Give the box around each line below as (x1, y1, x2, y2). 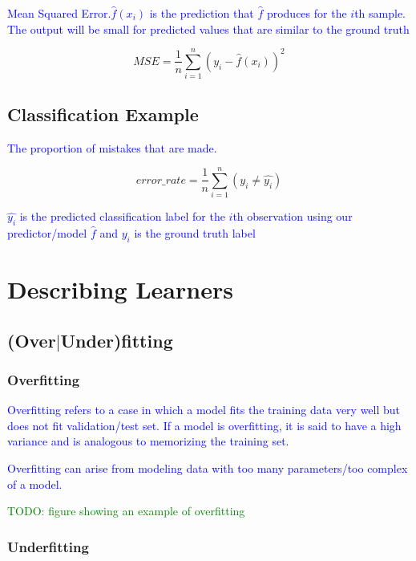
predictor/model (7, 225, 87, 242)
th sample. (354, 5, 406, 21)
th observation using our (232, 208, 353, 225)
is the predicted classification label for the (19, 208, 225, 225)
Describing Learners (7, 273, 233, 306)
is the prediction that (149, 5, 254, 21)
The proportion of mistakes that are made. (7, 139, 217, 156)
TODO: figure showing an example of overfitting (7, 502, 245, 519)
